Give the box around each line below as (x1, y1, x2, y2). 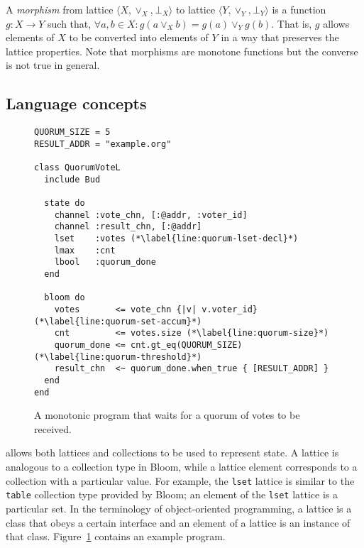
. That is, (271, 16, 312, 31)
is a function (272, 2, 326, 16)
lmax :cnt (54, 245, 116, 256)
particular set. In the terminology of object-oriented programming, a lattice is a (6, 500, 352, 515)
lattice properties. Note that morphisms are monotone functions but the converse (6, 43, 358, 58)
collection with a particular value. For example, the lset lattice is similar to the (6, 473, 355, 488)
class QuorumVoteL (34, 163, 121, 173)
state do (44, 198, 85, 209)
